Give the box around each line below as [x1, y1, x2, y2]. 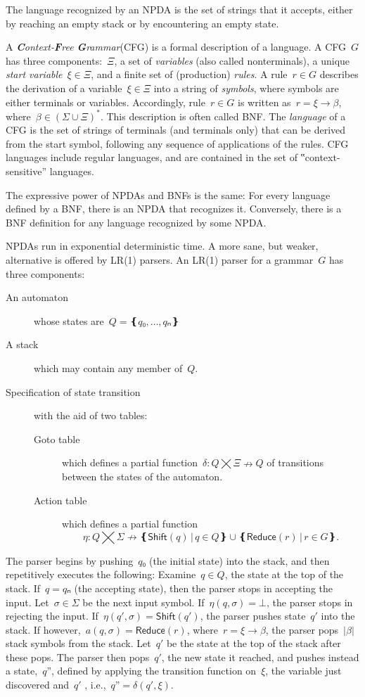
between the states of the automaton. [62, 468, 223, 483]
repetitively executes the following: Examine [6, 567, 196, 582]
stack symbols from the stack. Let [6, 636, 151, 651]
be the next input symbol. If [82, 594, 205, 609]
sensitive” [6, 164, 47, 179]
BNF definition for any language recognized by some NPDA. [6, 215, 267, 229]
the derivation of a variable [6, 80, 122, 95]
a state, [6, 663, 38, 678]
